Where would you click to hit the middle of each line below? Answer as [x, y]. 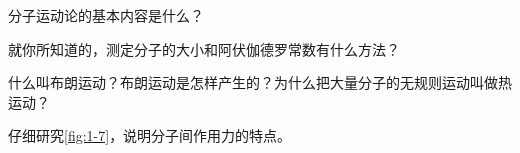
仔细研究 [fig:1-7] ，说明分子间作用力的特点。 [150, 135]
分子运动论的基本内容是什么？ [106, 15]
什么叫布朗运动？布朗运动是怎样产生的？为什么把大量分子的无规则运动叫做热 [260, 82]
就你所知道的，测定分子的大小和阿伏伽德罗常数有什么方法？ [204, 48]
